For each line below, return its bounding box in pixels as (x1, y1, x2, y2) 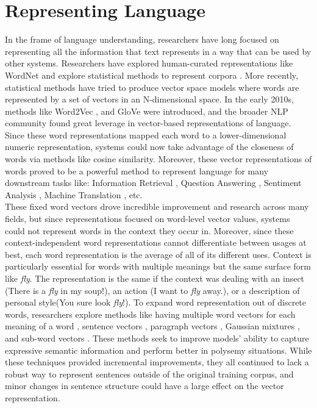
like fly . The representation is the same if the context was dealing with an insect (5, 272, 305, 284)
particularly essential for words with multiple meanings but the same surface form (5, 260, 311, 273)
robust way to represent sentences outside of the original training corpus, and (5, 367, 294, 380)
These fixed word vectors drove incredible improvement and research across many (5, 200, 309, 213)
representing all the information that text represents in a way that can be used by (5, 45, 312, 57)
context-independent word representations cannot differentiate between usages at (5, 236, 307, 249)
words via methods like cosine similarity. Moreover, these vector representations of (5, 152, 312, 165)
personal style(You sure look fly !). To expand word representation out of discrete (5, 296, 307, 309)
